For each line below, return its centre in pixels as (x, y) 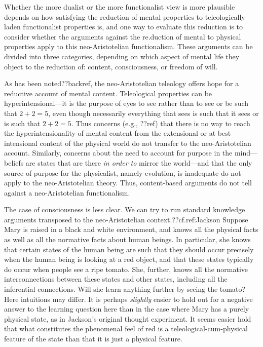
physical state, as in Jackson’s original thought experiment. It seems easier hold (128, 318)
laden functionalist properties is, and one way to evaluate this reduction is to (124, 27)
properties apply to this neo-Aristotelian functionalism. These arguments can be (128, 46)
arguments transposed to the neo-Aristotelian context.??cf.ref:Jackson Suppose (126, 219)
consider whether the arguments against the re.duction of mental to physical (123, 36)
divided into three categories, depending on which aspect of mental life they (122, 56)
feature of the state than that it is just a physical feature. (93, 338)
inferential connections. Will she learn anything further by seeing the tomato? (125, 289)
